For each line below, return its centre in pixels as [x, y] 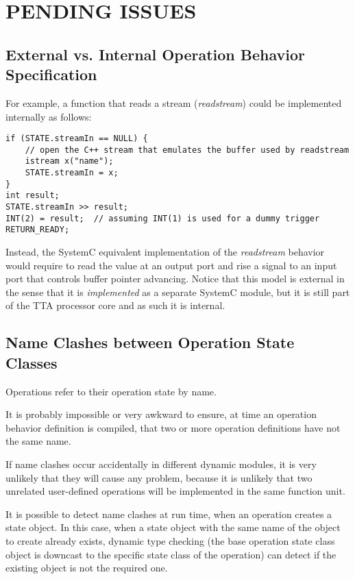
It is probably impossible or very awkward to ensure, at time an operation [161, 414]
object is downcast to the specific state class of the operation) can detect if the [171, 554]
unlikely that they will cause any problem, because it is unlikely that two [159, 477]
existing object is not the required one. [87, 568]
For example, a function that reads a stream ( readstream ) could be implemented [174, 102]
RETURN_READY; [38, 230]
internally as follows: [49, 116]
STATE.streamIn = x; [72, 173]
